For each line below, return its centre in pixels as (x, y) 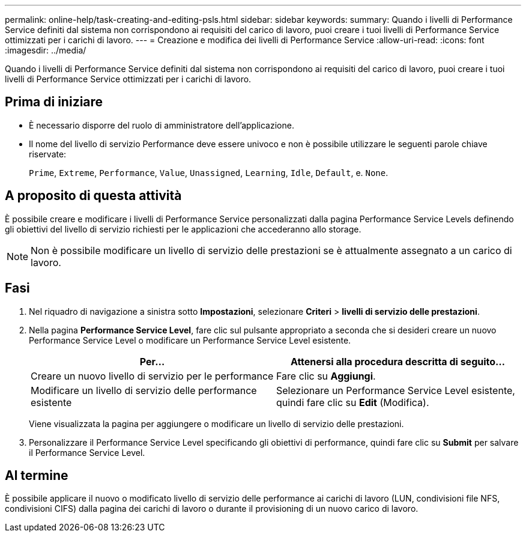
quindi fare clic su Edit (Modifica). (353, 402)
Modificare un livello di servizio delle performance (144, 390)
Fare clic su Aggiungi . (326, 376)
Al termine (37, 475)
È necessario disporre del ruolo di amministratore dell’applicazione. (162, 125)
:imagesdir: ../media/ (46, 50)
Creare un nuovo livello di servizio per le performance (152, 376)
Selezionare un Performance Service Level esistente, (396, 390)
